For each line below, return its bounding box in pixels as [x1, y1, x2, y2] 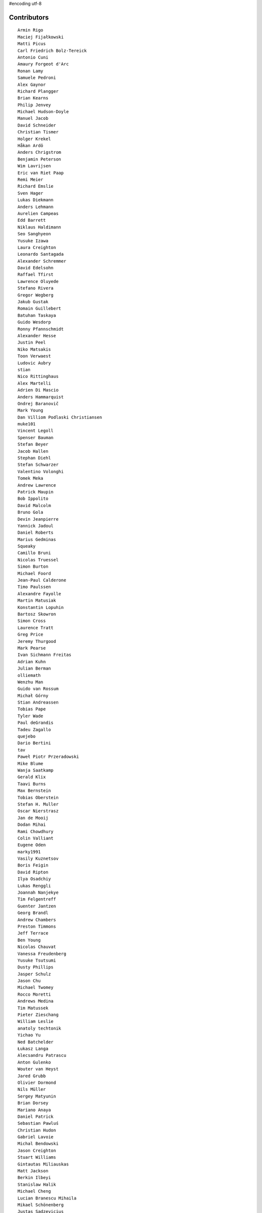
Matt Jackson [17, 1168, 49, 1174]
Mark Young [17, 408, 44, 413]
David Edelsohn [17, 265, 54, 271]
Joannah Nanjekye [17, 890, 59, 895]
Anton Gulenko [17, 1059, 51, 1065]
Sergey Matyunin [17, 1093, 56, 1099]
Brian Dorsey [17, 1100, 49, 1106]
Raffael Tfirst [17, 272, 54, 278]
